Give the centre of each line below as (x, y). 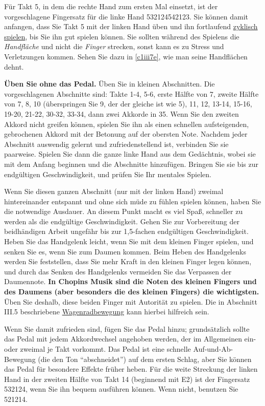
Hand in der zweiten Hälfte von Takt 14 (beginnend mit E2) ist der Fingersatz (127, 379)
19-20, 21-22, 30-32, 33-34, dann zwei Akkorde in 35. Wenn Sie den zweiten (122, 113)
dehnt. (14, 66)
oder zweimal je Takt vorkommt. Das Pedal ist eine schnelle (98, 349)
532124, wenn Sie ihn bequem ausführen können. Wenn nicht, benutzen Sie (121, 389)
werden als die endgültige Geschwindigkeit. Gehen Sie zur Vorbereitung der (122, 221)
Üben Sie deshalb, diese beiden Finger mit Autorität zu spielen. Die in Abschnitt (131, 301)
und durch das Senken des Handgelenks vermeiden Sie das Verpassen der (118, 271)
